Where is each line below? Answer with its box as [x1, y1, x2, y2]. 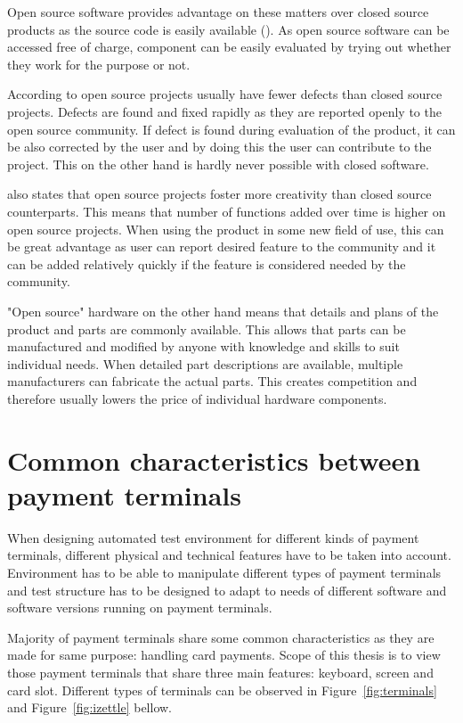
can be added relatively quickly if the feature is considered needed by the [7, 254, 406, 273]
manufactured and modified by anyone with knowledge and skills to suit [7, 337, 400, 356]
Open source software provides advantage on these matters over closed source [7, 3, 429, 21]
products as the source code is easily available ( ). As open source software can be [7, 20, 450, 38]
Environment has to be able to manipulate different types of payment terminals [7, 563, 442, 581]
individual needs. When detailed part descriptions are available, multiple [7, 354, 403, 373]
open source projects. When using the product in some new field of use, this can [7, 219, 444, 238]
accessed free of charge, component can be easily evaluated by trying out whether [7, 37, 451, 56]
